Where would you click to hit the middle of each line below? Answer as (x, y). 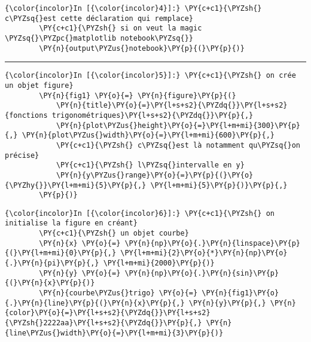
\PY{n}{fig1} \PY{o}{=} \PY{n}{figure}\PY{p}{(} (138, 95)
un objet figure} (39, 85)
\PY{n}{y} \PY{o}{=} (80, 273)
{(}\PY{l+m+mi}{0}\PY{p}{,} (61, 253)
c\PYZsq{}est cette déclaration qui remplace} (99, 18)
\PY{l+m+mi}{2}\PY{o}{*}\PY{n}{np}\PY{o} (204, 253)
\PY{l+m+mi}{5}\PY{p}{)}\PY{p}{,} (219, 185)
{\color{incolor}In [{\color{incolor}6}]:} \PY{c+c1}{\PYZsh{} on (140, 213)
